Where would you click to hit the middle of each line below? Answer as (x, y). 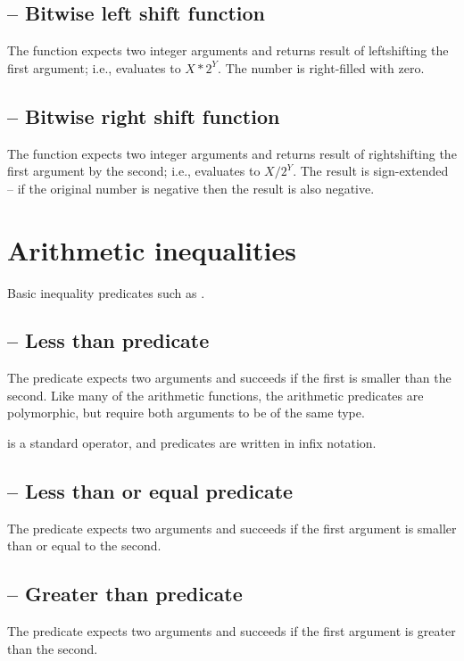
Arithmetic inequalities (152, 249)
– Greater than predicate (125, 594)
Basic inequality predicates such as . (106, 292)
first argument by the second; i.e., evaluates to (134, 171)
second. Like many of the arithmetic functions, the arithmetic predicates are (215, 395)
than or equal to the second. (84, 545)
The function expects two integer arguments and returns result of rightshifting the (232, 153)
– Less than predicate (108, 340)
